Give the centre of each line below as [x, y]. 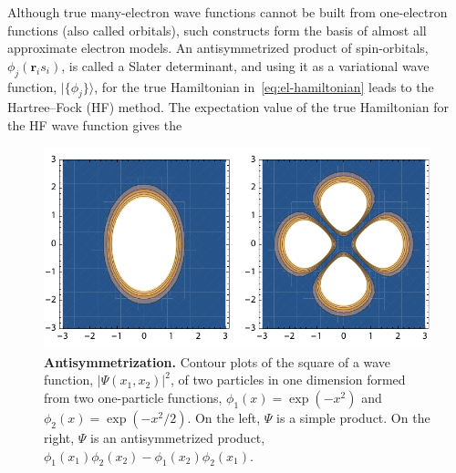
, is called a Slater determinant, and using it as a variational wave [245, 65]
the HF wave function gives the [95, 124]
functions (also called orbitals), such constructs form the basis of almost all [217, 30]
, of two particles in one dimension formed [288, 380]
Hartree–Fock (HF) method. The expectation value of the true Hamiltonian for [228, 107]
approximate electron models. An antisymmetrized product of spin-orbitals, [218, 48]
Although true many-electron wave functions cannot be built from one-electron [228, 12]
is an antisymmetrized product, [178, 437]
